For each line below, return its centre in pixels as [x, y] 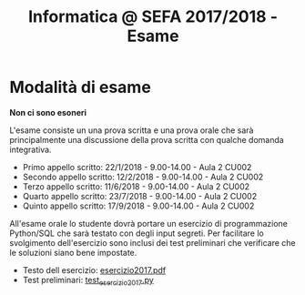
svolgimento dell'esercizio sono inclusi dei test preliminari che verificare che [152, 242]
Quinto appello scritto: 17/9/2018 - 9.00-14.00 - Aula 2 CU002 [138, 206]
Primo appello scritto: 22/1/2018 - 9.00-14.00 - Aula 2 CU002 [137, 167]
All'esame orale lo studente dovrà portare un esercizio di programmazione [149, 223]
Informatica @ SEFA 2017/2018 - [153, 17]
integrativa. [30, 149]
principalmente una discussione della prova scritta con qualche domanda [147, 139]
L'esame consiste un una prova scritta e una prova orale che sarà [132, 130]
